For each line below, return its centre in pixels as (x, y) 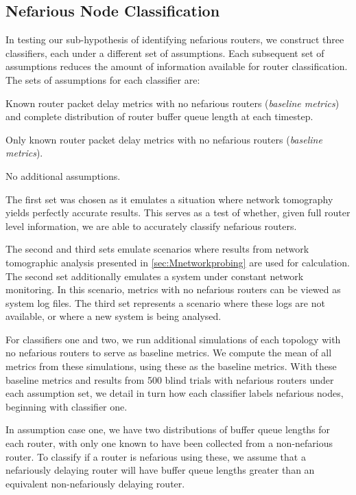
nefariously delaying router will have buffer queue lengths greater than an (160, 470)
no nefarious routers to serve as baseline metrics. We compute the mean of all (169, 353)
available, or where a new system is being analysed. (114, 316)
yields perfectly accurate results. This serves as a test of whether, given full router (178, 212)
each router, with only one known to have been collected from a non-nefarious (169, 443)
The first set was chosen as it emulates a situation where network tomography (169, 199)
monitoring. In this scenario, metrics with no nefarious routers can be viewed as (173, 289)
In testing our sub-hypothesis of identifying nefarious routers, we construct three (175, 39)
